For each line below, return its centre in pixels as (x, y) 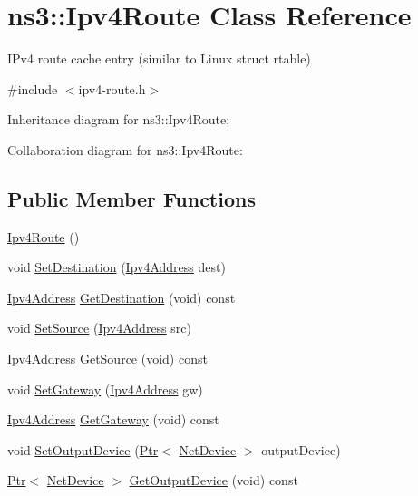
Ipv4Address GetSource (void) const (107, 359)
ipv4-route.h (112, 88)
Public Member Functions (131, 198)
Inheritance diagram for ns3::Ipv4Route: (119, 119)
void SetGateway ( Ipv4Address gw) (105, 389)
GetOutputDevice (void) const (214, 480)
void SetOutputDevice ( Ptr (83, 449)
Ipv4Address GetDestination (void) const (122, 297)
